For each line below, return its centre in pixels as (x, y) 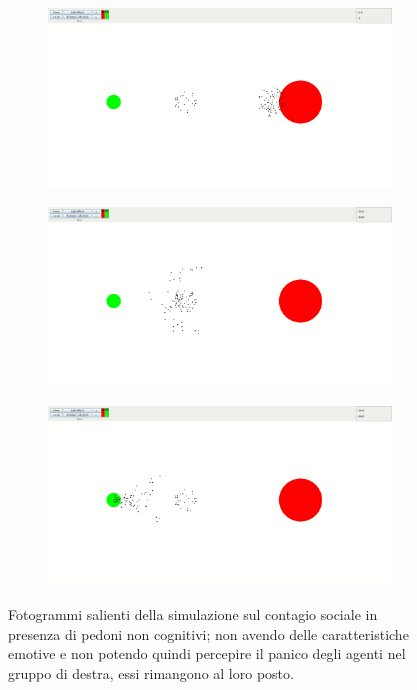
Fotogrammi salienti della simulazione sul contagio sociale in (193, 613)
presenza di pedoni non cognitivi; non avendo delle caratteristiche (208, 633)
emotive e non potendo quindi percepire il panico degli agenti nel (207, 653)
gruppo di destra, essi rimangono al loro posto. (151, 672)
